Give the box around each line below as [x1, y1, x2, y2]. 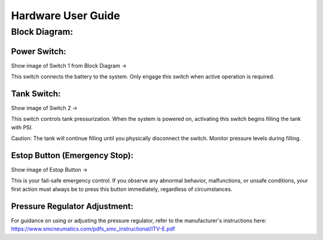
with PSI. [11, 123, 33, 131]
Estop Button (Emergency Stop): [11, 150, 134, 160]
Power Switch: [11, 46, 66, 56]
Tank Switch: [11, 89, 61, 99]
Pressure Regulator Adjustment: [11, 201, 134, 211]
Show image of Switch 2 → [11, 105, 78, 112]
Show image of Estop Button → [11, 166, 88, 174]
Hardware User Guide [11, 9, 120, 22]
